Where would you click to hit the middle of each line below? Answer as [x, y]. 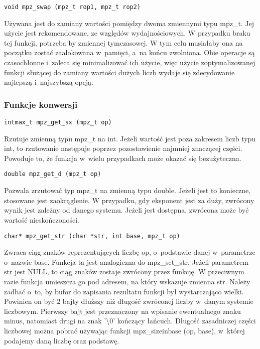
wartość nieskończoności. [42, 219]
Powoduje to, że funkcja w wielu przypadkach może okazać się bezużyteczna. [123, 158]
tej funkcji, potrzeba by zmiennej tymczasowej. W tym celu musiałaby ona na [123, 42]
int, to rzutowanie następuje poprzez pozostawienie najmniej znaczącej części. [123, 148]
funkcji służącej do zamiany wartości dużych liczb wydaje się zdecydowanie [119, 72]
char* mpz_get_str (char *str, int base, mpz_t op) [92, 236]
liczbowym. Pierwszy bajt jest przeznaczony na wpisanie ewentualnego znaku [122, 311]
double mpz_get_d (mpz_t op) [53, 174]
